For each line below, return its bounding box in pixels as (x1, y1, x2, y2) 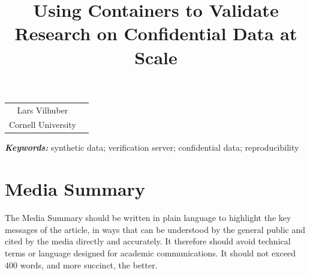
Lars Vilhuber (17, 103, 68, 116)
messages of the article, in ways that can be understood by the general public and (5, 223, 305, 235)
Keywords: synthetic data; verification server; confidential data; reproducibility (5, 141, 299, 154)
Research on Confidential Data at (14, 21, 297, 46)
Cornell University (9, 118, 76, 131)
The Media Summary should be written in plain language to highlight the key (5, 211, 291, 224)
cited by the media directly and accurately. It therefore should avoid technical (5, 235, 291, 247)
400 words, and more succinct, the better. (5, 258, 158, 271)
